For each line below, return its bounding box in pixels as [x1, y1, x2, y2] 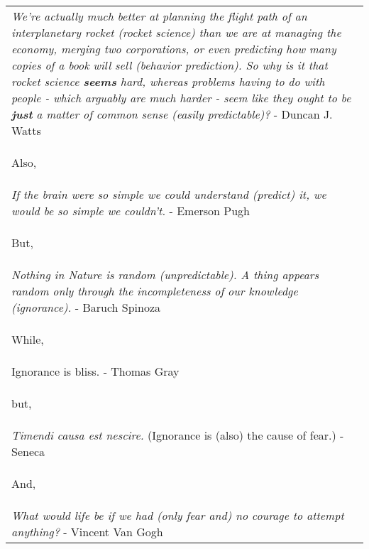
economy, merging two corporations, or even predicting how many [11, 40, 336, 57]
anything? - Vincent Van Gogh [11, 523, 163, 540]
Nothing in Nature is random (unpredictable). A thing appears [11, 266, 319, 283]
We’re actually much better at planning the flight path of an [11, 8, 307, 24]
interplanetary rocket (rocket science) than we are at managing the [11, 24, 341, 40]
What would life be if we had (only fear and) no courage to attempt [11, 507, 344, 523]
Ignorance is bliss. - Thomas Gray [11, 363, 180, 379]
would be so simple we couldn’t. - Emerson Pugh [11, 202, 250, 219]
